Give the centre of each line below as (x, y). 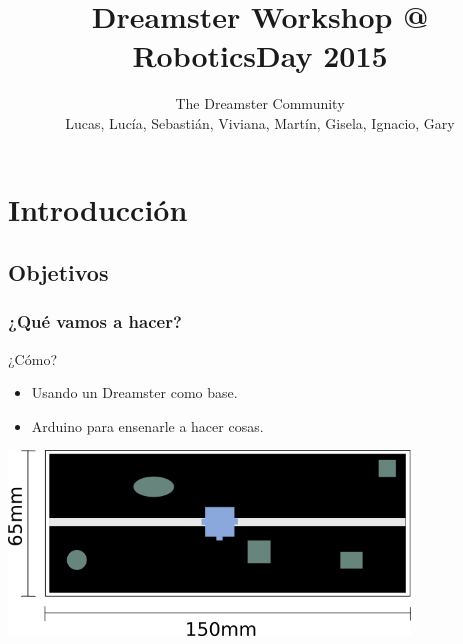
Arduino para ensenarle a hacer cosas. (147, 425)
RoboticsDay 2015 (260, 55)
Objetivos (58, 272)
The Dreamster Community (260, 103)
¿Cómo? (32, 358)
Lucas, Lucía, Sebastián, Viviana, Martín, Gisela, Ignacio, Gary (260, 122)
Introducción (98, 208)
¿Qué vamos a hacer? (95, 321)
